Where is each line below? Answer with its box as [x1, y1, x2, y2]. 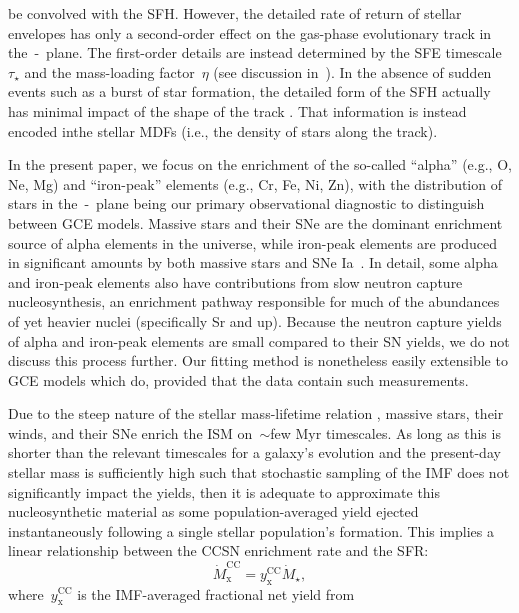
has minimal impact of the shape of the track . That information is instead [8, 100, 467, 121]
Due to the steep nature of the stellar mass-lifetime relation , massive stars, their [8, 403, 504, 424]
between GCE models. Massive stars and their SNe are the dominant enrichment [8, 212, 503, 233]
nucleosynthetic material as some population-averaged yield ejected [8, 501, 419, 522]
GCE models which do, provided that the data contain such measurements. [8, 369, 469, 390]
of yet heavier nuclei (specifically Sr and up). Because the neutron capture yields [8, 310, 502, 331]
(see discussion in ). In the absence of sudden [213, 61, 492, 82]
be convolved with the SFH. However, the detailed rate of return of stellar [8, 3, 462, 23]
